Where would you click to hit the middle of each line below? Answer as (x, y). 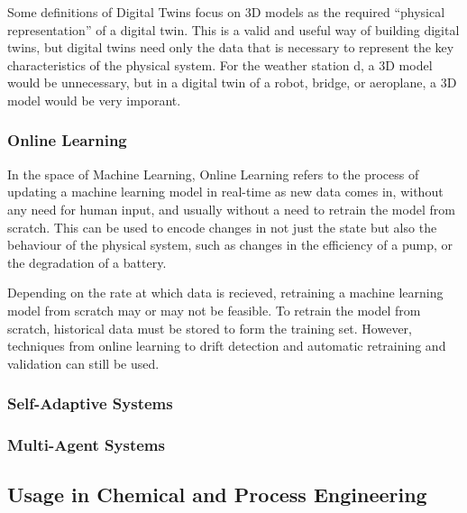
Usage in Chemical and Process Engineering (217, 495)
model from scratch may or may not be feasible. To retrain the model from (214, 310)
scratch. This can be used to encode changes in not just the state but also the (222, 227)
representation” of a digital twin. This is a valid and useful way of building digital (233, 29)
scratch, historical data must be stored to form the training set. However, (210, 328)
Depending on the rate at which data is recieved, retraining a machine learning (225, 293)
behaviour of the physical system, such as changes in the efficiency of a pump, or (230, 245)
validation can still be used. (83, 363)
